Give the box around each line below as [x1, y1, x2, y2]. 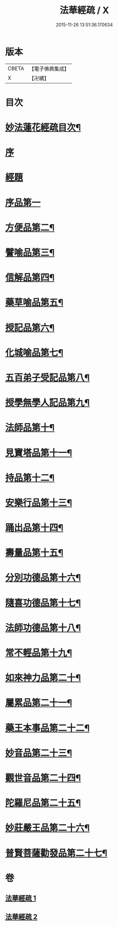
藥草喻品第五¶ [5, 297, 64, 308]
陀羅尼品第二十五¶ [5, 797, 81, 809]
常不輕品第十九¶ [5, 647, 72, 659]
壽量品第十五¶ [5, 547, 64, 559]
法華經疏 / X [59, 5, 109, 16]
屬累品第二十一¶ [5, 697, 72, 709]
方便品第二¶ [5, 222, 55, 233]
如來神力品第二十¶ [5, 672, 81, 684]
